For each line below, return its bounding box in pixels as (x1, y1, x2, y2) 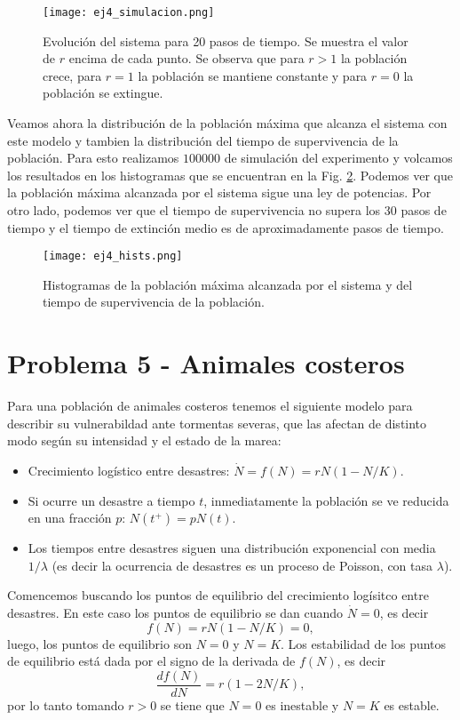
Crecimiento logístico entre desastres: (28, 460, 230, 479)
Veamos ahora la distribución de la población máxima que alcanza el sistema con (7, 114, 448, 132)
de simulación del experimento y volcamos (224, 148, 453, 167)
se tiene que (160, 695, 225, 714)
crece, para (43, 66, 102, 84)
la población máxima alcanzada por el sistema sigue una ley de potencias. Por (7, 183, 432, 202)
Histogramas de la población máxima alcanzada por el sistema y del (43, 275, 413, 293)
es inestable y (266, 695, 339, 714)
